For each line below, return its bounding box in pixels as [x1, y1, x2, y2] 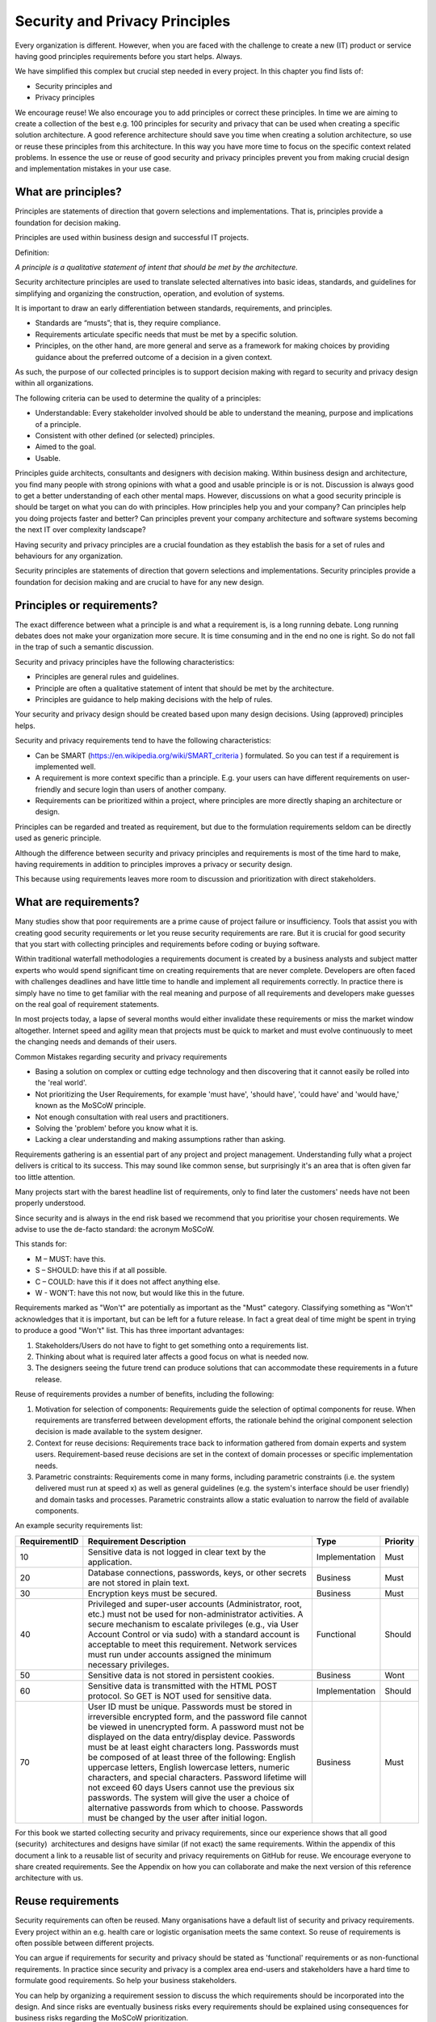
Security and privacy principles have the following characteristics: [15, 657, 235, 666]
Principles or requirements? [15, 599, 158, 612]
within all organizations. [15, 379, 94, 388]
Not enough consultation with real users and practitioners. [35, 1112, 229, 1122]
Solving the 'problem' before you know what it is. [35, 1123, 199, 1132]
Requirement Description [87, 1535, 187, 1546]
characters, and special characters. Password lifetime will [87, 1771, 307, 1783]
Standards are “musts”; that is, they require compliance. [35, 318, 221, 328]
